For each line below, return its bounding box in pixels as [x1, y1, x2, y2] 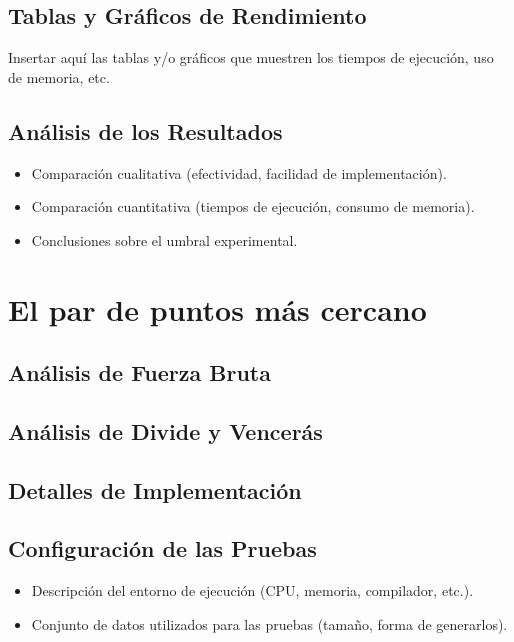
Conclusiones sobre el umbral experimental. [31, 229, 298, 250]
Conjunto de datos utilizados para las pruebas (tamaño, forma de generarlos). [31, 613, 508, 634]
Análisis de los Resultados [8, 115, 283, 146]
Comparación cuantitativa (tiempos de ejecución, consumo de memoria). [31, 196, 475, 217]
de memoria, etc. [8, 66, 110, 87]
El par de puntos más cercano [8, 288, 427, 329]
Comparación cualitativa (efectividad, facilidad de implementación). [31, 162, 447, 183]
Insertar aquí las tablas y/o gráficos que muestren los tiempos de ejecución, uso [8, 47, 494, 68]
